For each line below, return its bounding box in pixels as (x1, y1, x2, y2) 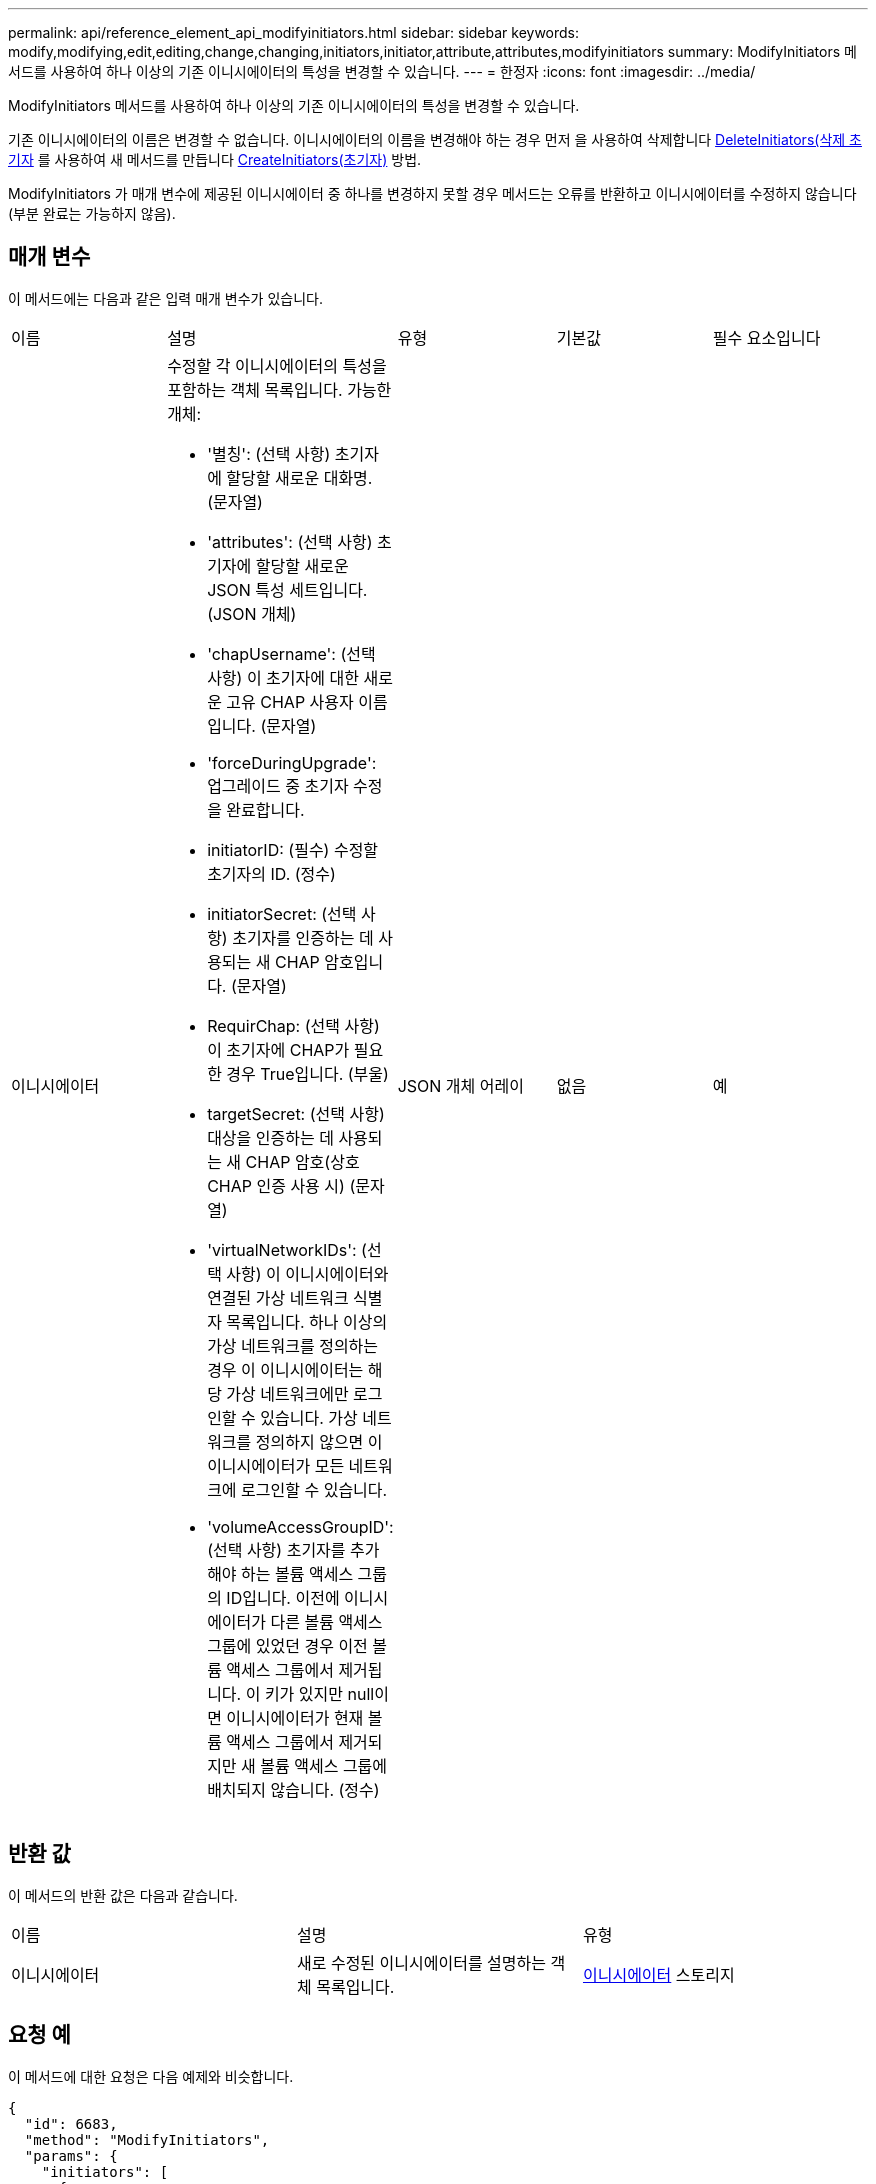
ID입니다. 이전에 (226, 1587, 340, 1608)
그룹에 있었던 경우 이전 (207, 1635, 368, 1656)
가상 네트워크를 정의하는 (207, 1335, 379, 1356)
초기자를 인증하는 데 (232, 927, 374, 948)
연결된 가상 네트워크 (207, 1287, 349, 1308)
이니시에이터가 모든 (207, 1455, 345, 1476)
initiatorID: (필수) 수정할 (207, 839, 379, 860)
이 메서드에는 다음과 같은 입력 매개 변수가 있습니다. (8, 289, 323, 307)
